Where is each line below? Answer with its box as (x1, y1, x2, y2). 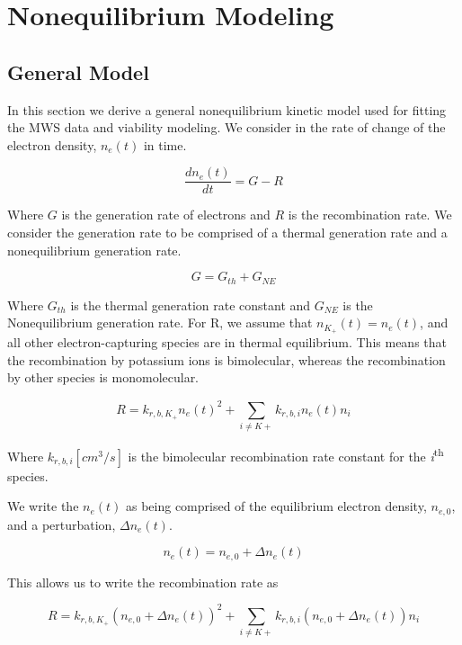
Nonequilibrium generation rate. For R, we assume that (7, 313, 313, 332)
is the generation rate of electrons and (61, 205, 271, 224)
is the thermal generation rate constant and (70, 295, 311, 314)
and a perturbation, (7, 515, 116, 533)
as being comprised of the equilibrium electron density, (125, 497, 427, 515)
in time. (143, 135, 187, 154)
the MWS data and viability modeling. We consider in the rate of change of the (7, 118, 446, 137)
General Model (7, 58, 149, 85)
